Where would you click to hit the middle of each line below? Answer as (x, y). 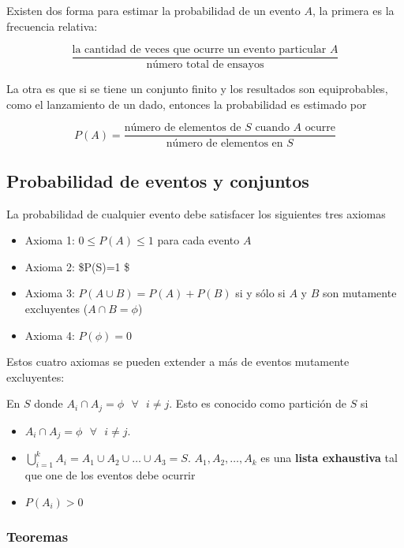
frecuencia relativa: (52, 26)
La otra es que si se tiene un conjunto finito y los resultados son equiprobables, (197, 89)
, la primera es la (353, 10)
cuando (272, 128)
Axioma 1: (50, 240)
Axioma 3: (50, 293)
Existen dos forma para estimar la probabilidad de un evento (153, 10)
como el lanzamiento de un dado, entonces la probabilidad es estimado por (187, 104)
